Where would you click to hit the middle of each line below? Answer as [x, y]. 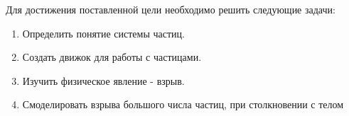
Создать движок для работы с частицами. [112, 57]
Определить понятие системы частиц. [103, 33]
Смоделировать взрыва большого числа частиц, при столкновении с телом [183, 104]
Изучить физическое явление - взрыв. [103, 80]
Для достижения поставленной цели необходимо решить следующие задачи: [171, 9]
